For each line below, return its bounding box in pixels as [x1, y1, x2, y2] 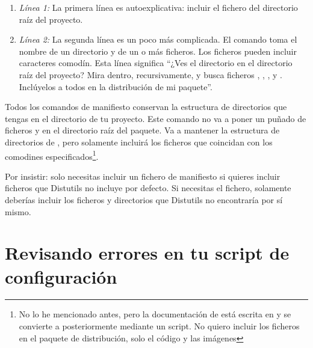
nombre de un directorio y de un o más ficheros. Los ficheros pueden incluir [19, 44, 297, 57]
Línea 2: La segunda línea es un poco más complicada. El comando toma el [19, 33, 297, 46]
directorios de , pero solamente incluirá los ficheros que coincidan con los [5, 135, 273, 148]
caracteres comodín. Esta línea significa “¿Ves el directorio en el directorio [19, 56, 293, 69]
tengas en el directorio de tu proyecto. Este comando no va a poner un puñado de [5, 112, 306, 124]
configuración [5, 264, 117, 288]
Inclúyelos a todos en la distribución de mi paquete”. [19, 80, 212, 93]
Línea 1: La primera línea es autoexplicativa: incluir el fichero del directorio [19, 1, 298, 13]
